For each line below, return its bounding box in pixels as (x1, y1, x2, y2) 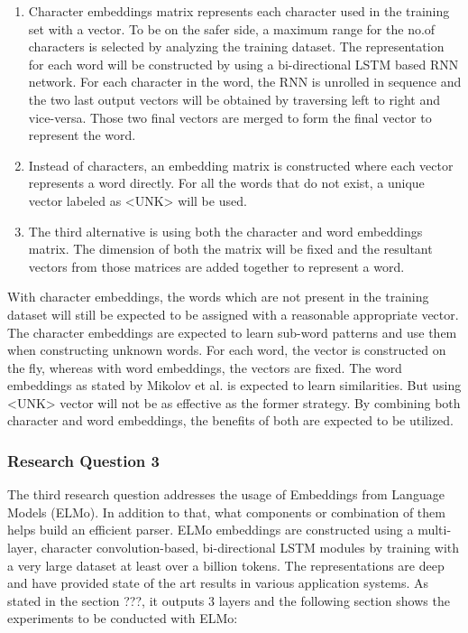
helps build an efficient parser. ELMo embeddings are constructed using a (7, 520, 414, 539)
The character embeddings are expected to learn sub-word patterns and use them (7, 322, 457, 341)
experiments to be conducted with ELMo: (7, 609, 238, 628)
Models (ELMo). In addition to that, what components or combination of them (7, 502, 445, 521)
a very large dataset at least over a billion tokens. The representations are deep (7, 555, 445, 574)
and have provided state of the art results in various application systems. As (7, 573, 429, 592)
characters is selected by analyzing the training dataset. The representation (28, 37, 445, 56)
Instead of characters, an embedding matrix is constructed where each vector (28, 155, 454, 174)
